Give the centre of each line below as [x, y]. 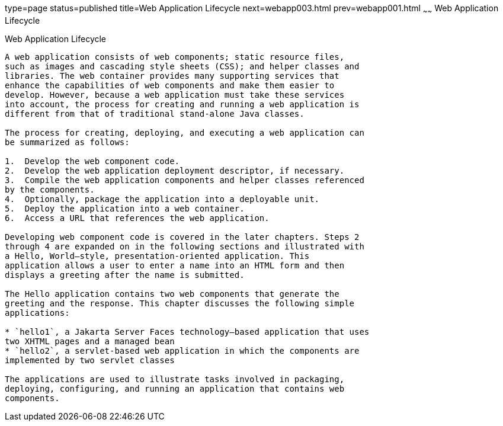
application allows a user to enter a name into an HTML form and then [175, 265]
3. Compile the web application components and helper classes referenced [185, 180]
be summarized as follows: [67, 142]
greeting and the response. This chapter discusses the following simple [180, 303]
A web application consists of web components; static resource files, [175, 57]
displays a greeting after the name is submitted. [125, 275]
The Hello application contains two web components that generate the [172, 294]
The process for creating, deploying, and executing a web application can [185, 132]
